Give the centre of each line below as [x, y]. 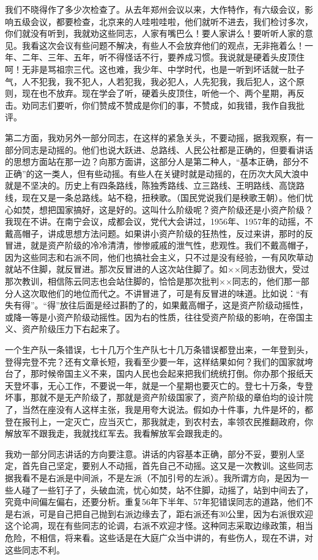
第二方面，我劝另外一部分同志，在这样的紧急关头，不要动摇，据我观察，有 [155, 137]
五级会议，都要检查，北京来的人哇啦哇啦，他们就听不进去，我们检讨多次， [163, 21]
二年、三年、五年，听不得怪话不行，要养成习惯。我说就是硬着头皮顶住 [163, 57]
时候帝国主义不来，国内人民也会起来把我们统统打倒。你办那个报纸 [172, 373]
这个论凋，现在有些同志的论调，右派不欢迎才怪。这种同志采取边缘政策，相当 [159, 525]
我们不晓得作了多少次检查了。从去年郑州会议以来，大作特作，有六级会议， [155, 9]
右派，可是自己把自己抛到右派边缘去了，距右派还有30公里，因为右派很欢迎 [163, 513]
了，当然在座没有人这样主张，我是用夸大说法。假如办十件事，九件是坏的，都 [159, 409]
